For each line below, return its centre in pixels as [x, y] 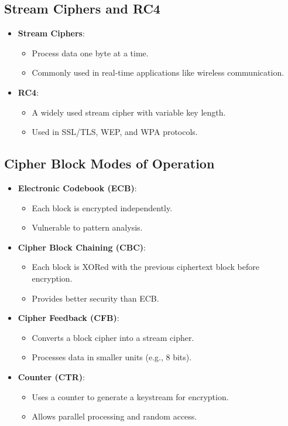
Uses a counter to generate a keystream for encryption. [130, 396]
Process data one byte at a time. [90, 53]
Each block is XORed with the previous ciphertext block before [145, 267]
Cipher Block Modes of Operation [109, 163]
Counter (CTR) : [51, 376]
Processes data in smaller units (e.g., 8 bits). [112, 357]
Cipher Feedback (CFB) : [68, 318]
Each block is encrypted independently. [102, 207]
